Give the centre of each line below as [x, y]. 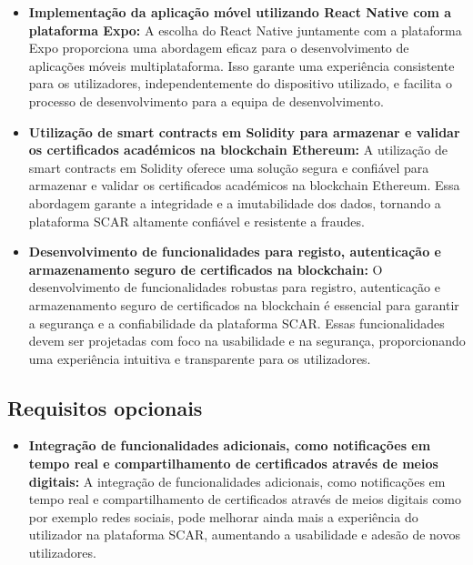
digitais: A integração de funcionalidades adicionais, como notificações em [237, 481]
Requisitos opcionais [105, 407]
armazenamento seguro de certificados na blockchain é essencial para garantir [244, 304]
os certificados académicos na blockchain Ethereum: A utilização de [238, 150]
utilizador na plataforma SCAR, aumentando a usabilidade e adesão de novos [244, 535]
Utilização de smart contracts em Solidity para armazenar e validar [244, 131]
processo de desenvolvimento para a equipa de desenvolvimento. [206, 101]
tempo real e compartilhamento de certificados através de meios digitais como [245, 499]
